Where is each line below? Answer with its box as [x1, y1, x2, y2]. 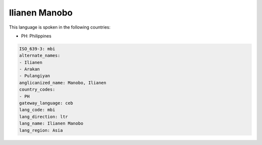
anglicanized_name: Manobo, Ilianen [19, 80, 107, 85]
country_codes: [19, 87, 55, 92]
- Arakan [19, 66, 40, 72]
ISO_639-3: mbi [19, 46, 55, 51]
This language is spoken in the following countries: [9, 24, 111, 30]
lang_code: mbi [19, 107, 55, 113]
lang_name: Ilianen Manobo [19, 121, 83, 126]
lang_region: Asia [19, 128, 63, 133]
